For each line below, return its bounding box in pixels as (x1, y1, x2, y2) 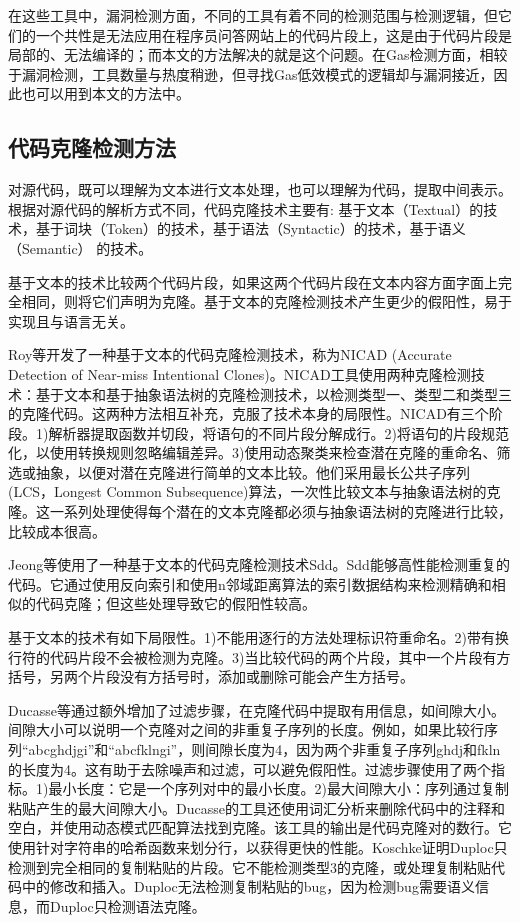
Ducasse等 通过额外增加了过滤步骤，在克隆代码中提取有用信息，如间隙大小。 (8, 699, 505, 720)
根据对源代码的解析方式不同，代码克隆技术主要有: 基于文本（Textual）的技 (8, 198, 498, 219)
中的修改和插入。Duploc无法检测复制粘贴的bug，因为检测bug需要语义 (21, 876, 475, 897)
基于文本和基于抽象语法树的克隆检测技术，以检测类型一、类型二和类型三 (35, 383, 512, 404)
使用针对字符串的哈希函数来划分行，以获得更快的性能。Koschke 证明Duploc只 (8, 836, 508, 857)
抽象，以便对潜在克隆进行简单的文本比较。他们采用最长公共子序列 (35, 461, 470, 482)
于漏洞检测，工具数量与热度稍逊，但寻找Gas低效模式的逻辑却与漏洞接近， (8, 63, 494, 84)
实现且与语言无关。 (8, 310, 134, 331)
